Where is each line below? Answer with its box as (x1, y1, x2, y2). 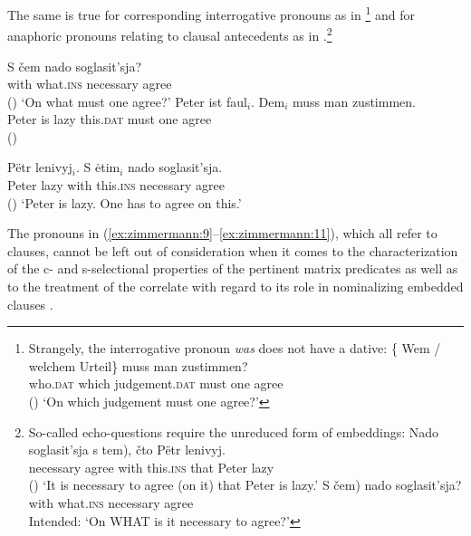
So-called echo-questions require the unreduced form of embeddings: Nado (28, 422, 439, 441)
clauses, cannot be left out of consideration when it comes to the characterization (7, 241, 458, 260)
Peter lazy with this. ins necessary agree (7, 176, 226, 195)
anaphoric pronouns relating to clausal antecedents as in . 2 (7, 24, 332, 44)
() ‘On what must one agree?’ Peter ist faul (7, 91, 247, 110)
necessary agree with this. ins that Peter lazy (28, 457, 274, 476)
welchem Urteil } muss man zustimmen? (28, 356, 248, 375)
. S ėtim (75, 158, 120, 177)
